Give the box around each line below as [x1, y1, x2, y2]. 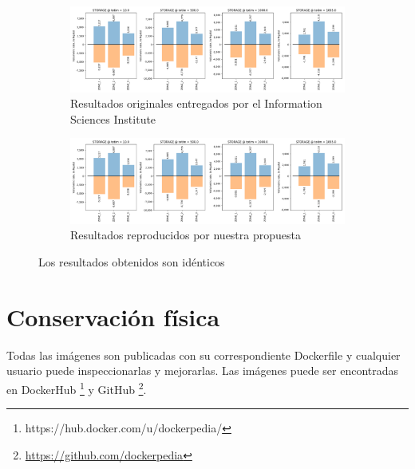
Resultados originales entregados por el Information [70, 95, 322, 112]
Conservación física [6, 300, 220, 333]
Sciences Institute [70, 110, 156, 127]
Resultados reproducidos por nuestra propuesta [70, 227, 301, 243]
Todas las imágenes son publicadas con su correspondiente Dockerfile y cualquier [6, 346, 401, 363]
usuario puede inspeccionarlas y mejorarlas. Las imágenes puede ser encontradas [6, 362, 399, 379]
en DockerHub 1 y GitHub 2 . [6, 378, 147, 397]
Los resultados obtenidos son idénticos [38, 253, 225, 270]
